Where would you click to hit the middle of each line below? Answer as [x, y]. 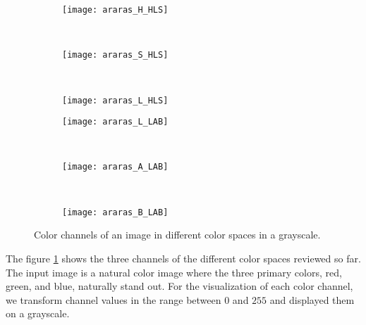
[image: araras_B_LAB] [115, 212]
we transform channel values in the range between [114, 299]
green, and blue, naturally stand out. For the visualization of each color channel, [179, 286]
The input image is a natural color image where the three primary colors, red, [174, 272]
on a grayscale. [38, 313]
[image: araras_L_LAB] [115, 122]
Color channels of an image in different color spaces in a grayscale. [177, 235]
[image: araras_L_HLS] [115, 100]
